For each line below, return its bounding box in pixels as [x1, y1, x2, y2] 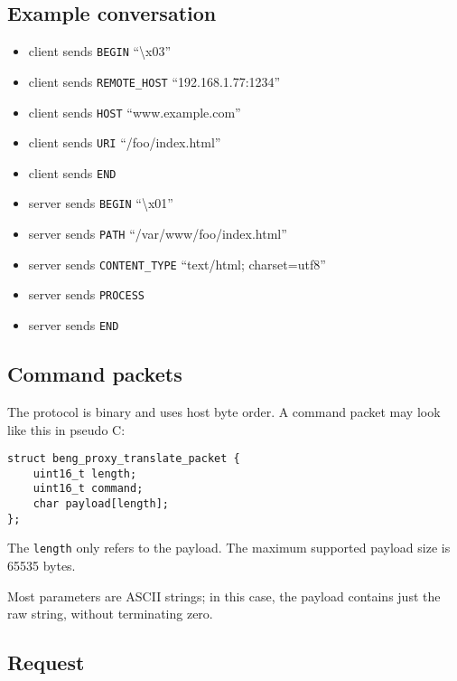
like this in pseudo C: [7, 420, 126, 439]
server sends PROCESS [28, 285, 145, 304]
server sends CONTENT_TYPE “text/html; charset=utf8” [28, 254, 326, 273]
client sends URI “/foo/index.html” [28, 133, 221, 152]
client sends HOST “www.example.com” [28, 102, 241, 121]
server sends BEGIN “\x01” [28, 194, 173, 213]
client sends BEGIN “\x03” [28, 42, 172, 61]
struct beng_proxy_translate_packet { [7, 452, 240, 466]
